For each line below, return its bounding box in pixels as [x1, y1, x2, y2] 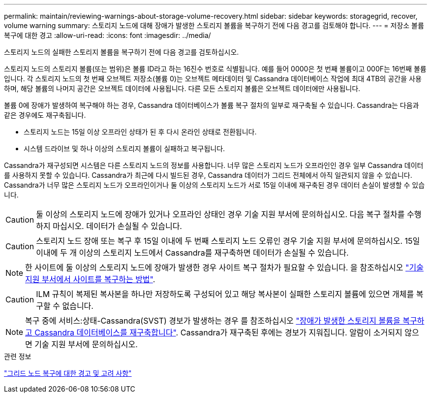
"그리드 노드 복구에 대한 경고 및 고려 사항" [4, 369, 132, 377]
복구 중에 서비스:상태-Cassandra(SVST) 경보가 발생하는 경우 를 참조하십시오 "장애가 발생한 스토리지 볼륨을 [25, 316, 400, 326]
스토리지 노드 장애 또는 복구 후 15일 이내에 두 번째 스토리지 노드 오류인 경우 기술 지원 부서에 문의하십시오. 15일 [36, 236, 420, 246]
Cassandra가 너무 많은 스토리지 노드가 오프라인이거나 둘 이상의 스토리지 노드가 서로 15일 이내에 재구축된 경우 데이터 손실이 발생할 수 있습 [4, 181, 425, 189]
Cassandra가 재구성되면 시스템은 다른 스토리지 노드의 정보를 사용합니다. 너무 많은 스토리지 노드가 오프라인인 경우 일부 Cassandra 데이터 [4, 161, 424, 169]
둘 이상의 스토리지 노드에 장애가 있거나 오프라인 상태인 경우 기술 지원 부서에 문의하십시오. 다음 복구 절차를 [36, 209, 405, 219]
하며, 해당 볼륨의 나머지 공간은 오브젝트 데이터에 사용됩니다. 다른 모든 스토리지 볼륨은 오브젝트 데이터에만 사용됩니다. [4, 84, 361, 93]
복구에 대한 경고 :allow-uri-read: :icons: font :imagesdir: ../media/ [4, 31, 211, 39]
